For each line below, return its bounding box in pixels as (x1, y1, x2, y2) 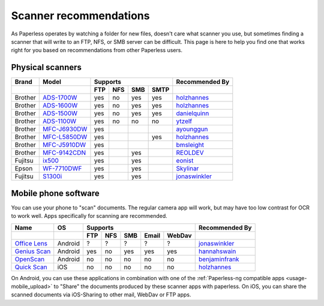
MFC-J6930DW (43, 125, 88, 133)
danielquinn (176, 109, 209, 118)
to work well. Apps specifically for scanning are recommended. (11, 212, 167, 220)
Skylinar (176, 164, 199, 173)
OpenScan (14, 255, 45, 263)
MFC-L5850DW (43, 133, 88, 141)
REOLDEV (176, 149, 204, 157)
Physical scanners (11, 62, 82, 73)
